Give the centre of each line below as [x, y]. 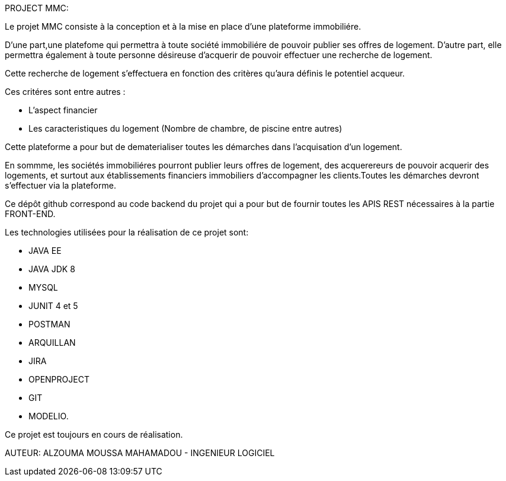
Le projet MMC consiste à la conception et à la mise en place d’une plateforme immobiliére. [183, 26]
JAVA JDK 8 [52, 269]
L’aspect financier [63, 110]
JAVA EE [45, 251]
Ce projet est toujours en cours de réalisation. [94, 434]
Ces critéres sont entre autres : [65, 92]
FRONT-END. [30, 214]
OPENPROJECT [59, 379]
